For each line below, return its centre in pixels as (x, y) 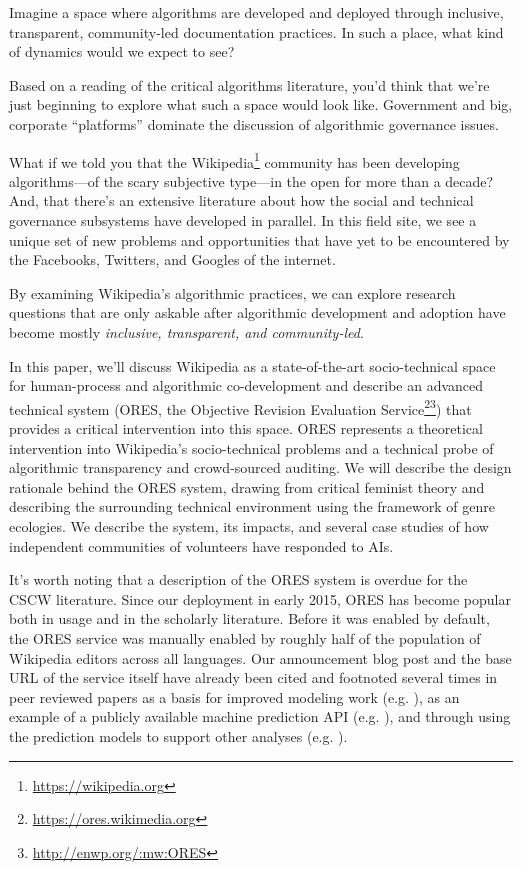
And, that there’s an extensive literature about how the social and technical (241, 200)
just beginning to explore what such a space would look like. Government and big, (261, 104)
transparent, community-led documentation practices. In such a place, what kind (256, 31)
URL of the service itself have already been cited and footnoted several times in (253, 677)
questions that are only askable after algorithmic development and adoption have (257, 312)
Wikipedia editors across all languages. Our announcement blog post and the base (260, 657)
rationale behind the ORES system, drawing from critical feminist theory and (247, 486)
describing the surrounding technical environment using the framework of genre (252, 506)
